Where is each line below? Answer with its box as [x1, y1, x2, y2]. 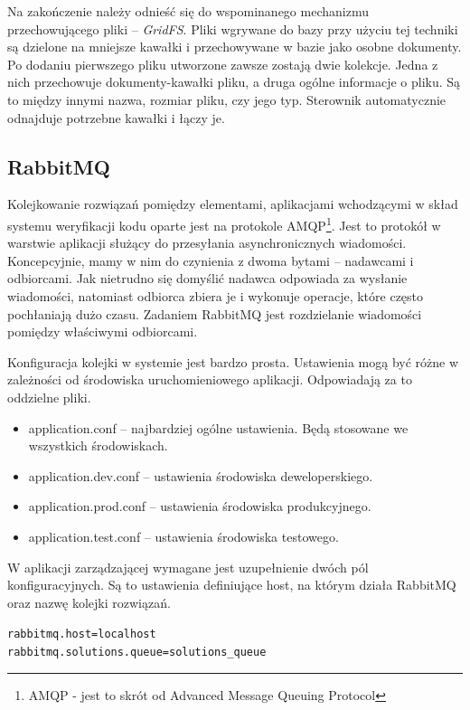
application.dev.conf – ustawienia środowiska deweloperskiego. [28, 466, 373, 485]
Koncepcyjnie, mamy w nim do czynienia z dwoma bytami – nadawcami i [7, 251, 414, 270]
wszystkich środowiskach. [28, 436, 168, 455]
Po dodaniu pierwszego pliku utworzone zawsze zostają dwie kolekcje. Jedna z [7, 54, 438, 73]
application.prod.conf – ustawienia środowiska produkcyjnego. [28, 497, 371, 516]
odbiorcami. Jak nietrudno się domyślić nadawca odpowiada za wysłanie [7, 269, 408, 288]
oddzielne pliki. [7, 387, 91, 406]
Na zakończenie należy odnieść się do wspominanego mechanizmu [7, 2, 369, 20]
